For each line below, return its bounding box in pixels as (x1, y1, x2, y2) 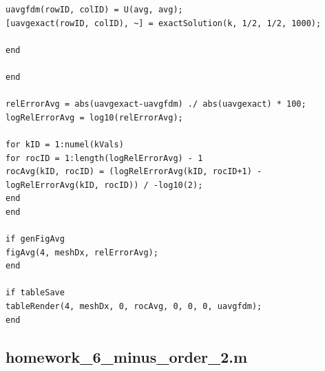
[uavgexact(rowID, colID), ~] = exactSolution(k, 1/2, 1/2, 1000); (6, 18, 322, 28)
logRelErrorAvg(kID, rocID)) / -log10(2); (6, 180, 203, 190)
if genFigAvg (6, 234, 65, 244)
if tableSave (6, 288, 65, 298)
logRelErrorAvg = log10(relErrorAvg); (6, 112, 183, 123)
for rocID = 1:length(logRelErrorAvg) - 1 (6, 153, 203, 163)
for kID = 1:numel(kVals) (6, 139, 124, 149)
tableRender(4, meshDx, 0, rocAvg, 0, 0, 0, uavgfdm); (6, 301, 262, 312)
